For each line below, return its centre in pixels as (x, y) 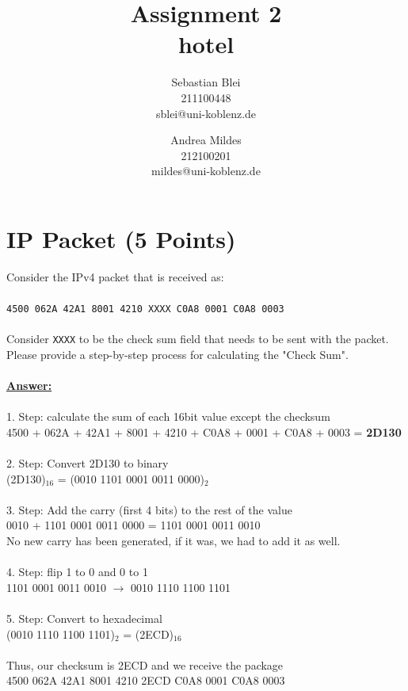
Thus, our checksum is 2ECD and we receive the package (145, 664)
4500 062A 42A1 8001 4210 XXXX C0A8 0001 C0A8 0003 (145, 309)
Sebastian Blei (206, 82)
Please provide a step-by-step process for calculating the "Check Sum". (177, 354)
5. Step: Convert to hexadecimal (84, 618)
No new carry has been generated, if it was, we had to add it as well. (173, 541)
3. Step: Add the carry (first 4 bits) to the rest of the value (149, 509)
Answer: (29, 386)
